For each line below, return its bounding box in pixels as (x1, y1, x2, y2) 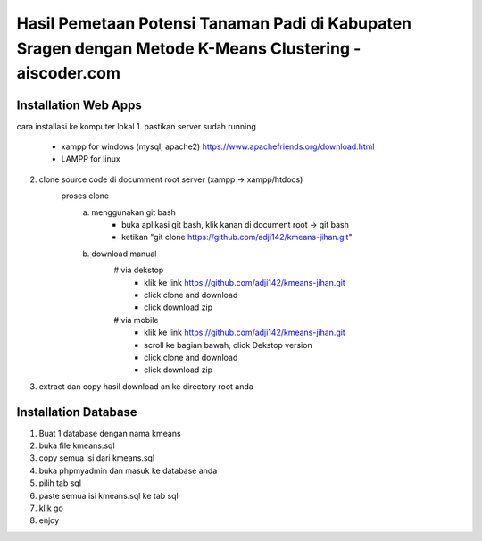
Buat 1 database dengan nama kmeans (38, 428, 182, 438)
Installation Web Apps (16, 97, 142, 112)
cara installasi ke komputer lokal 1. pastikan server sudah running (16, 121, 256, 131)
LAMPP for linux (61, 154, 120, 164)
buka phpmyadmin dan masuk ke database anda (38, 465, 218, 476)
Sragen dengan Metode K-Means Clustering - (16, 38, 361, 58)
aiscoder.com (16, 63, 120, 84)
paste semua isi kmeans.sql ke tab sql (38, 490, 179, 501)
